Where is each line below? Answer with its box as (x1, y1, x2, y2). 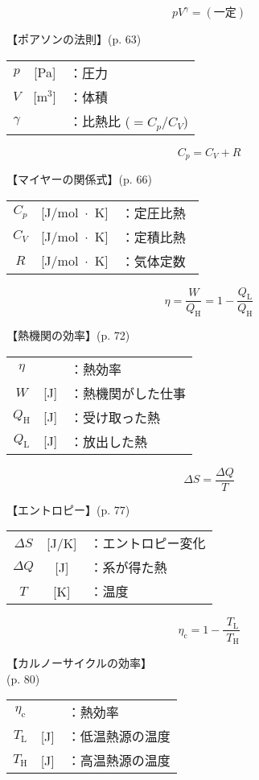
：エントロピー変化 (89, 534, 206, 553)
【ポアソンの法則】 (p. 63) (6, 31, 142, 47)
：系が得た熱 (89, 558, 167, 577)
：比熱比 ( (69, 111, 130, 130)
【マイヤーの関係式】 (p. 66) (6, 170, 152, 187)
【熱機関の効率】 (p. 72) (6, 327, 130, 344)
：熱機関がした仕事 (70, 383, 187, 402)
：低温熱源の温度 (67, 727, 171, 746)
